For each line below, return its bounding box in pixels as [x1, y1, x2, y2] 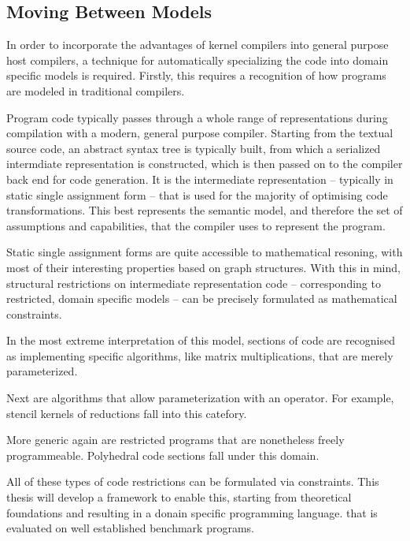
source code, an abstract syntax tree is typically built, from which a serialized [6, 140, 381, 156]
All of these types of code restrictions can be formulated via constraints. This [6, 473, 379, 490]
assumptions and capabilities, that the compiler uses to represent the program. [6, 217, 386, 233]
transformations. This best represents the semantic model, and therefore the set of [6, 202, 403, 218]
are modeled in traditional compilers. [6, 82, 185, 99]
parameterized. [6, 363, 78, 379]
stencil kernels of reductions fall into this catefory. [6, 405, 247, 421]
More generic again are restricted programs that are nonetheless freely [6, 431, 345, 448]
